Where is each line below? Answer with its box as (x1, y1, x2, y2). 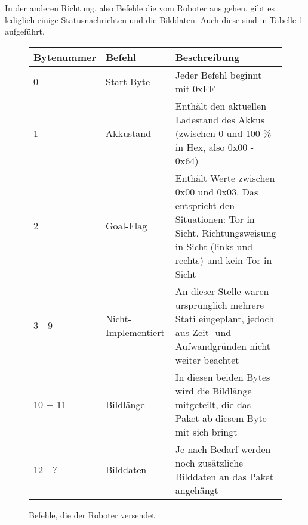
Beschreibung (175, 49, 240, 64)
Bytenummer (33, 49, 96, 64)
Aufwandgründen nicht (175, 338, 270, 353)
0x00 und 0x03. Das (175, 184, 258, 198)
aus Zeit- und (175, 325, 232, 339)
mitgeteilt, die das (175, 397, 251, 411)
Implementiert (106, 325, 165, 339)
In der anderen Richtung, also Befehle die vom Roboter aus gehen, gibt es (5, 2, 275, 14)
